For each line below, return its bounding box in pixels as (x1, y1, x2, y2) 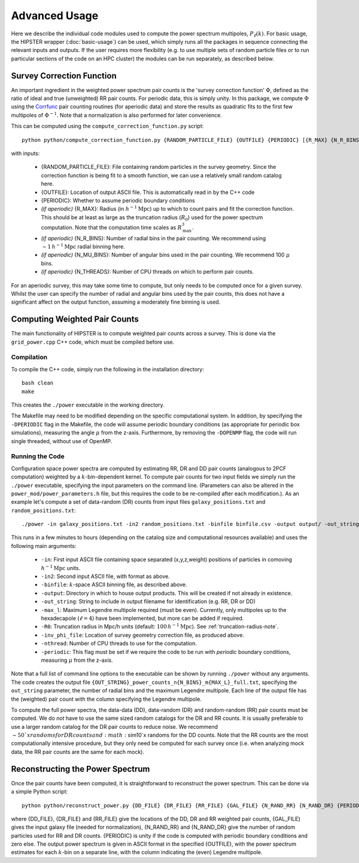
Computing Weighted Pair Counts (11, 314, 139, 325)
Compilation (11, 353, 48, 362)
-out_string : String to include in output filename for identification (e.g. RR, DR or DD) (41, 598, 256, 605)
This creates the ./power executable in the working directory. (11, 401, 165, 408)
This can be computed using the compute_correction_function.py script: (11, 123, 204, 130)
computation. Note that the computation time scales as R (41, 223, 182, 231)
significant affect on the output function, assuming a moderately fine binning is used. (11, 298, 221, 305)
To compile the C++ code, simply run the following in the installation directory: (11, 365, 205, 373)
